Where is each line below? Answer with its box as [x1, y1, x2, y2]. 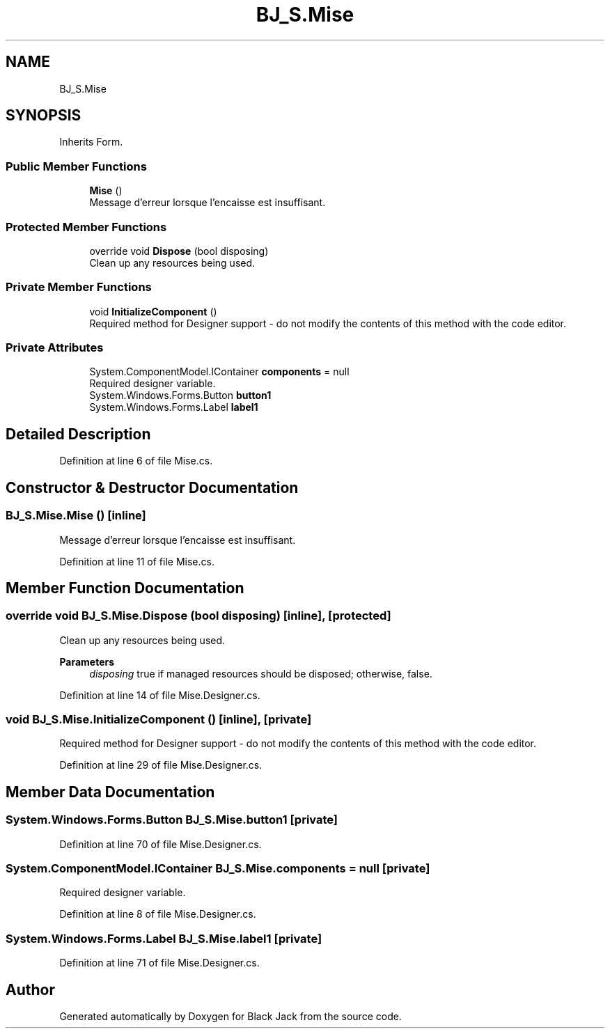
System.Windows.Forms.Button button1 [89, 389, 272, 402]
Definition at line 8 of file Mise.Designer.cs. [59, 908, 256, 921]
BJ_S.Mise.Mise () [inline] [6, 508, 146, 523]
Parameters [59, 655, 115, 668]
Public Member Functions [6, 159, 147, 173]
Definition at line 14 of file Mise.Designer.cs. [59, 689, 260, 701]
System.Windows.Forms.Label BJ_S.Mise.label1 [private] [6, 931, 322, 946]
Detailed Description [6, 425, 151, 443]
